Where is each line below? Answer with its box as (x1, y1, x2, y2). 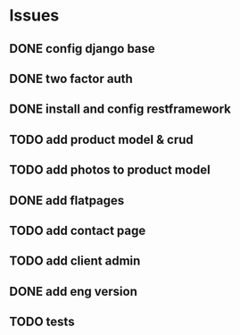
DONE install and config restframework (9, 102, 232, 117)
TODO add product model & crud (9, 131, 194, 147)
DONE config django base (9, 41, 156, 56)
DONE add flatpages (9, 193, 125, 208)
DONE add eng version (9, 283, 138, 299)
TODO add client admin (9, 254, 141, 269)
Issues (9, 5, 60, 26)
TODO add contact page (9, 222, 146, 238)
